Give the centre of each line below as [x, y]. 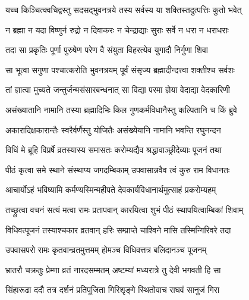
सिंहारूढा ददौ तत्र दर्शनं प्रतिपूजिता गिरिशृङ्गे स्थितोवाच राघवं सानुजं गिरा [113, 290]
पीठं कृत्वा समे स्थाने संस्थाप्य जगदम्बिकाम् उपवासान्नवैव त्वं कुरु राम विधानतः [118, 169]
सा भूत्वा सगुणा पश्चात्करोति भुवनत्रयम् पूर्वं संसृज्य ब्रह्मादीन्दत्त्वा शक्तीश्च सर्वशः [120, 69]
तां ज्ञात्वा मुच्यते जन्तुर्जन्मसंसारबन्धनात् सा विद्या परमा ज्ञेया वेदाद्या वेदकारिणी [118, 90]
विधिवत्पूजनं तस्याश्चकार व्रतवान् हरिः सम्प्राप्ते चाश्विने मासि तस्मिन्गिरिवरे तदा [118, 229]
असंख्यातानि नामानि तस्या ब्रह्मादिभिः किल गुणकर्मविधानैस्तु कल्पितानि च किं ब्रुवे [121, 109]
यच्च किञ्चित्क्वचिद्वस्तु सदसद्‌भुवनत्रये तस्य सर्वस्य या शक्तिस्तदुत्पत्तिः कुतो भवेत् [124, 10]
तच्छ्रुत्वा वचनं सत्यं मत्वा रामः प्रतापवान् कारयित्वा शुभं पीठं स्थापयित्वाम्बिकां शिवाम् [124, 209]
